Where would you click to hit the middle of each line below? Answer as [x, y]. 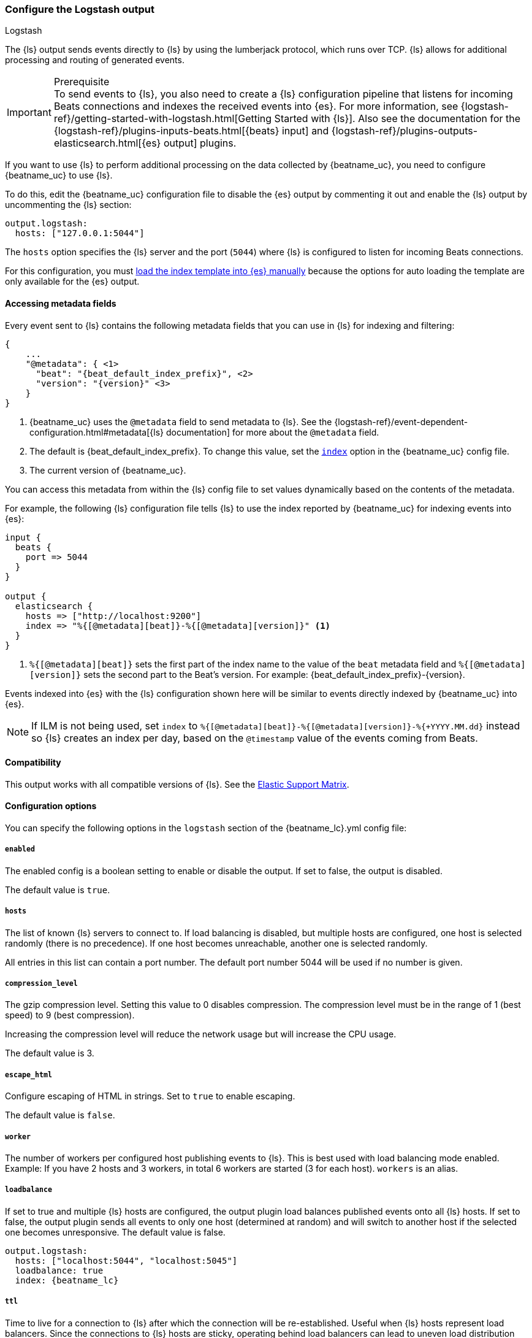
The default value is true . [58, 890]
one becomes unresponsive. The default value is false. [115, 1232]
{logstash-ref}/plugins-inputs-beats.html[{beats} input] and [191, 131]
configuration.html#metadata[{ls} [97, 432]
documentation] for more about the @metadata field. [272, 432]
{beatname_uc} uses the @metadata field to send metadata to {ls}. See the [181, 421]
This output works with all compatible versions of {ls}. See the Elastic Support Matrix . [177, 784]
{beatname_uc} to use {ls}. [59, 175]
